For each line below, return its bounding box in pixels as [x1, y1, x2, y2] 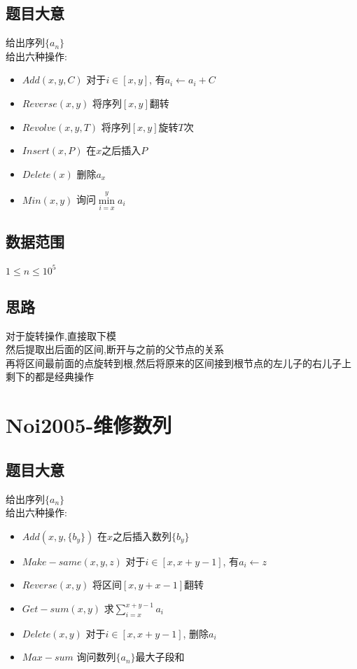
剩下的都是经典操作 [6, 369, 94, 384]
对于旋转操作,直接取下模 [6, 328, 116, 343]
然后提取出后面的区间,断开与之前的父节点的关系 [6, 342, 224, 357]
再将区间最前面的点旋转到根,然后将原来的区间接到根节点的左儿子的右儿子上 [6, 355, 351, 370]
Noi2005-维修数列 [6, 411, 172, 439]
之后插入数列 [112, 528, 171, 543]
